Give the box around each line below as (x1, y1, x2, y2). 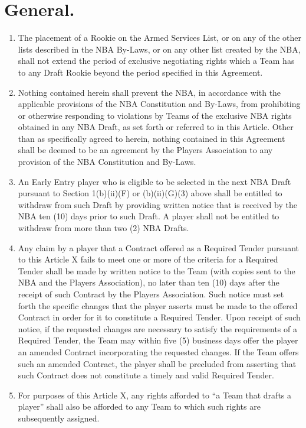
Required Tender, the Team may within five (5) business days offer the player (18, 334, 298, 346)
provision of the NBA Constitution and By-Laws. (18, 155, 196, 168)
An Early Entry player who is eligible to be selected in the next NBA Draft (18, 175, 291, 187)
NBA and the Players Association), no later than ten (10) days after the (18, 276, 279, 288)
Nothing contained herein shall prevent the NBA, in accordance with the (18, 86, 281, 98)
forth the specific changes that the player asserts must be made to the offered (18, 299, 298, 312)
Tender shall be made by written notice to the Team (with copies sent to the (18, 264, 295, 277)
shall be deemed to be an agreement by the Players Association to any (18, 144, 273, 156)
